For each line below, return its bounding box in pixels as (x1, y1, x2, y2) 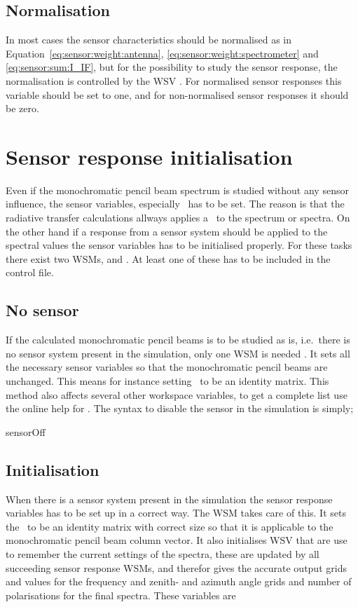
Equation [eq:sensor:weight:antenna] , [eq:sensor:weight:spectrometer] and (6, 46, 319, 60)
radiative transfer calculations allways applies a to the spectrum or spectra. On (6, 210, 350, 225)
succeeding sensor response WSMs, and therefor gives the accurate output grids (6, 560, 347, 575)
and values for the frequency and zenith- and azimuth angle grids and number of (6, 574, 352, 589)
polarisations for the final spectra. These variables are (6, 587, 236, 602)
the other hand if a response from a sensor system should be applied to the (6, 224, 328, 238)
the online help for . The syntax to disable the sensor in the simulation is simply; (6, 401, 354, 416)
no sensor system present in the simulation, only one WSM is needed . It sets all (6, 346, 350, 360)
